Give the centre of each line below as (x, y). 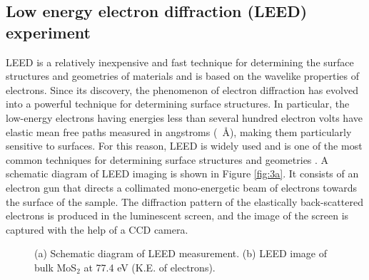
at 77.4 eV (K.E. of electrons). (150, 267)
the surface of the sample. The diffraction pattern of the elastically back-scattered (184, 201)
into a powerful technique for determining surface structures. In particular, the (178, 104)
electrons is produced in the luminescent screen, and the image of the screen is (177, 216)
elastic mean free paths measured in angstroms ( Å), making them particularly (179, 131)
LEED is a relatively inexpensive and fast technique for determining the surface (180, 62)
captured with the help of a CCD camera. (97, 229)
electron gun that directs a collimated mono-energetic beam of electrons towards (181, 187)
